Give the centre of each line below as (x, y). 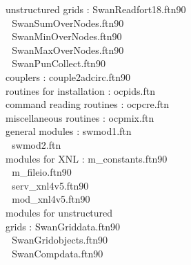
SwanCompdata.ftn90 (58, 253)
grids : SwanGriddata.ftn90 (63, 226)
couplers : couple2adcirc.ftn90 (68, 76)
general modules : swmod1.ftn (69, 131)
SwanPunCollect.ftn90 (59, 63)
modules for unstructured (59, 212)
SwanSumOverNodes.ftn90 (68, 22)
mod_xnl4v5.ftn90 (51, 199)
